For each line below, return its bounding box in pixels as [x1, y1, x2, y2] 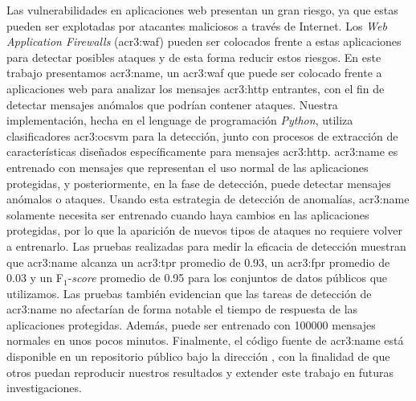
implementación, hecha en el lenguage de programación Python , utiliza [6, 112, 353, 129]
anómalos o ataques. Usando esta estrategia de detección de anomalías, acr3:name [6, 190, 410, 207]
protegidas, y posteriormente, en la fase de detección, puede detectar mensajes [6, 174, 391, 191]
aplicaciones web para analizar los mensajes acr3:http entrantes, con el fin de [6, 80, 385, 96]
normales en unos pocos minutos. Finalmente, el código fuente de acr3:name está [6, 332, 404, 349]
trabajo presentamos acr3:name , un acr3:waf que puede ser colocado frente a [6, 64, 382, 81]
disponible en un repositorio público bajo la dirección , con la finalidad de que [6, 348, 390, 365]
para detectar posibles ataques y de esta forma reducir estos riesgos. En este [6, 48, 381, 65]
